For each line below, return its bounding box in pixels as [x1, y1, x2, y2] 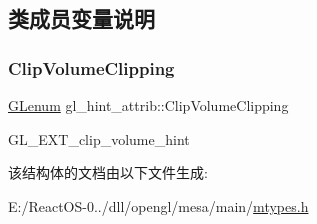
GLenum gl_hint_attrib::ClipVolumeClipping [8, 95, 289, 115]
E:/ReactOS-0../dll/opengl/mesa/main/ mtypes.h [8, 195, 309, 216]
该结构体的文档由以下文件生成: [8, 162, 208, 183]
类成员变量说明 [8, 3, 155, 34]
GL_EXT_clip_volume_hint [8, 128, 190, 149]
